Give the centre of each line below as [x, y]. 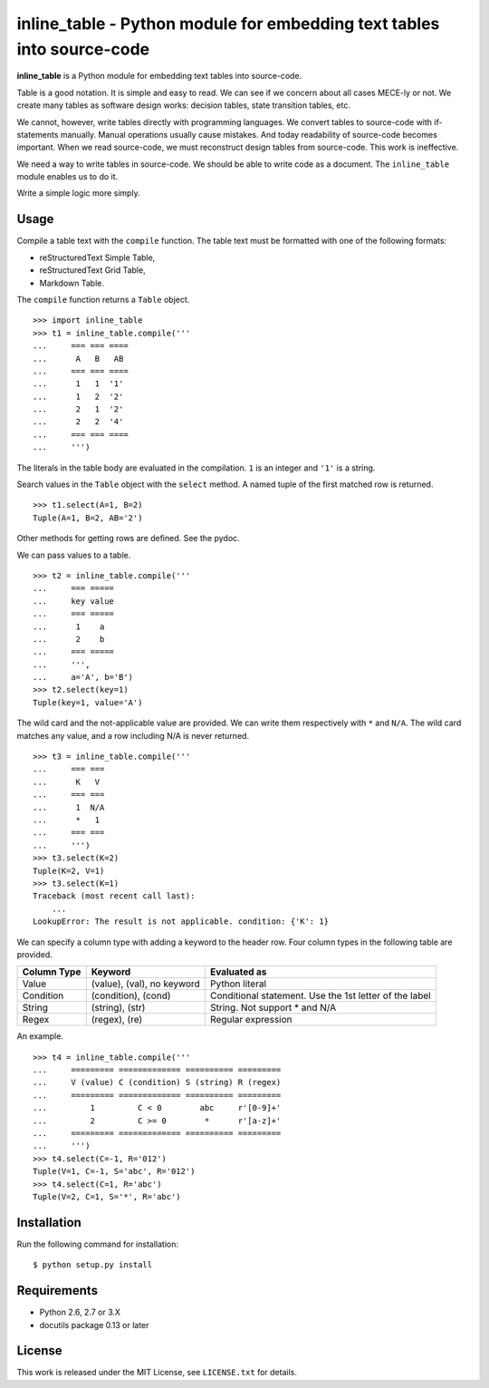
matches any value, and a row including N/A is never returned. [133, 735]
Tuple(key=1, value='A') [88, 702]
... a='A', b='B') [83, 677]
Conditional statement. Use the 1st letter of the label [320, 995]
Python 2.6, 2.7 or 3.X [80, 1312]
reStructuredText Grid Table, [92, 270]
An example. [40, 1036]
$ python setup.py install [93, 1265]
